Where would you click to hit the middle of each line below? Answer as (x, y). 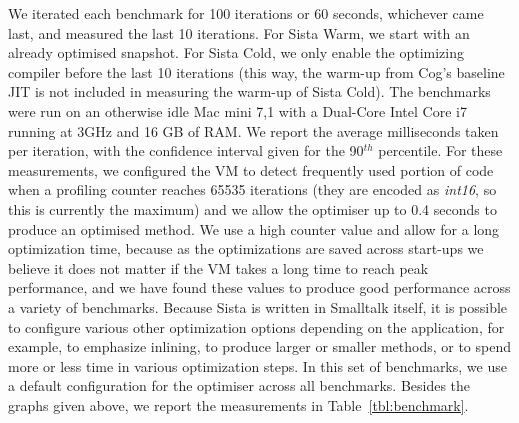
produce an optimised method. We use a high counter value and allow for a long (254, 228)
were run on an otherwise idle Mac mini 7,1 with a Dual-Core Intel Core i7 (237, 110)
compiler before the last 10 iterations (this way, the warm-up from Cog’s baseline (256, 71)
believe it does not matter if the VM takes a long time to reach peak (218, 267)
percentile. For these (440, 150)
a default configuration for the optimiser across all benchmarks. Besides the (239, 385)
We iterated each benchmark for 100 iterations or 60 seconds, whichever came (246, 13)
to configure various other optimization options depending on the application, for (256, 326)
